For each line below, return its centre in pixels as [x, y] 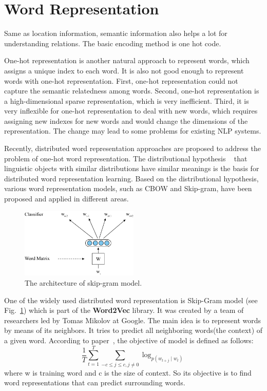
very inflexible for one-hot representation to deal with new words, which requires [131, 111]
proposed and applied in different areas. [66, 199]
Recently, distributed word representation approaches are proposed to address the [132, 148]
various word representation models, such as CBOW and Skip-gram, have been [128, 188]
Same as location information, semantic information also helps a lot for [116, 33]
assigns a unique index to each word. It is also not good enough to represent [124, 70]
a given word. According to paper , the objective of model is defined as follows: [129, 340]
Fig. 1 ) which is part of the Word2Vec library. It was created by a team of [124, 310]
